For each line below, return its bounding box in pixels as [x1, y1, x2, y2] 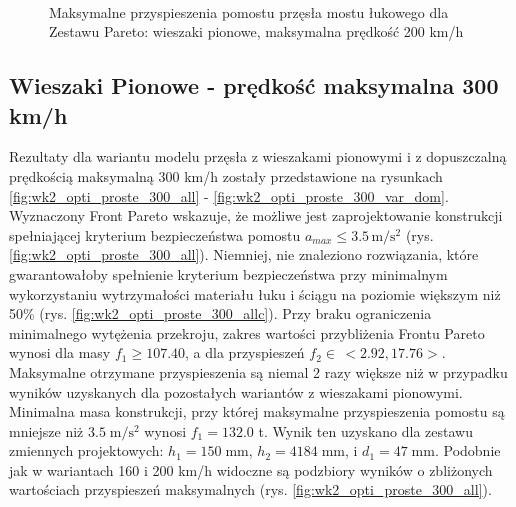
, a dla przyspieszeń [185, 342, 305, 363]
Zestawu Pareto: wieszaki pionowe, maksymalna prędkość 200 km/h [49, 21, 464, 42]
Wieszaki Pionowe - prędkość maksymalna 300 [9, 70, 499, 101]
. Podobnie [434, 440, 501, 461]
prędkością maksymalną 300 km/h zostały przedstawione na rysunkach [9, 165, 443, 186]
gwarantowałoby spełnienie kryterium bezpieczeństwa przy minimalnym [9, 263, 448, 284]
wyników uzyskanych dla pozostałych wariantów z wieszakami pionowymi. [9, 381, 463, 402]
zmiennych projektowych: [9, 440, 164, 461]
